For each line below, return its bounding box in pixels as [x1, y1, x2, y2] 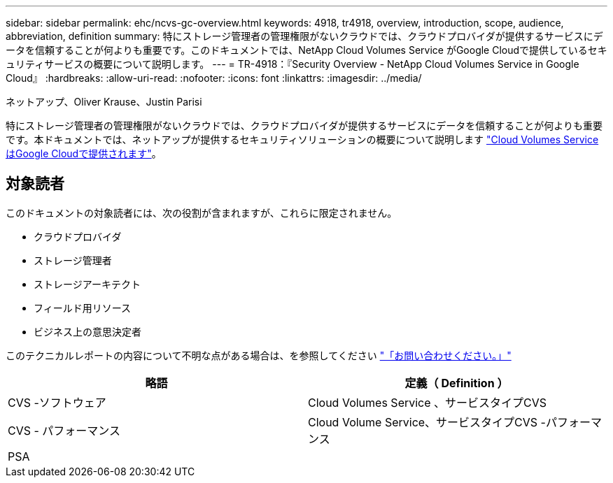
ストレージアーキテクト [34, 277, 141, 290]
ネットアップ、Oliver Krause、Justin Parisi [6, 96, 202, 108]
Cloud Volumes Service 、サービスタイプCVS [308, 395, 547, 410]
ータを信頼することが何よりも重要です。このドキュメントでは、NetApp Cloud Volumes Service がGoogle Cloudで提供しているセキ [6, 44, 607, 56]
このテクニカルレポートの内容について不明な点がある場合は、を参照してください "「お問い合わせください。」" [6, 349, 512, 361]
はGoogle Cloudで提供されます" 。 [6, 147, 162, 159]
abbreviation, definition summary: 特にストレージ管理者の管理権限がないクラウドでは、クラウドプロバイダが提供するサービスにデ [6, 30, 603, 42]
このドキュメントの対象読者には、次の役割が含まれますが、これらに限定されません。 [6, 206, 397, 219]
